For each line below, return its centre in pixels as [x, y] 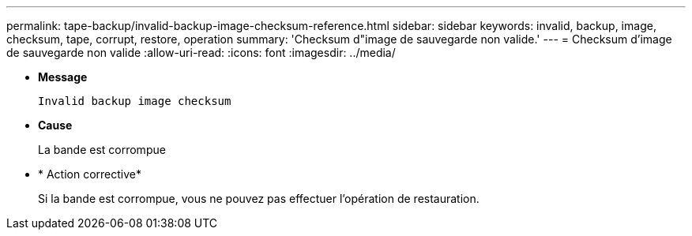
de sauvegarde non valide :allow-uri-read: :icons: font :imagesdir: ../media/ [201, 52]
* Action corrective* [90, 174]
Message [63, 77]
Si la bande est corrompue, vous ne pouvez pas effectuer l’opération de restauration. [259, 199]
